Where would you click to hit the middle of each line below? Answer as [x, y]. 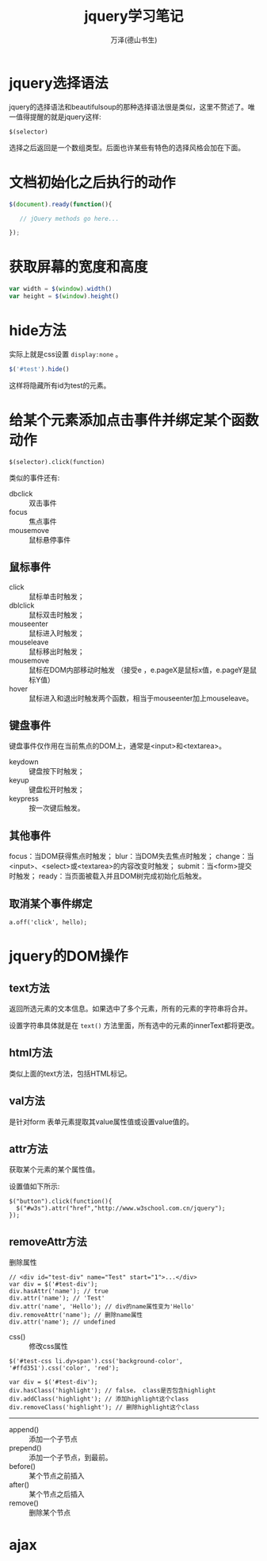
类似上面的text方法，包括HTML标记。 [70, 1073]
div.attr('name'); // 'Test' [57, 1298]
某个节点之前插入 [57, 1476]
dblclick [22, 605]
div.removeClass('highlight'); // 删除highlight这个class [105, 1408]
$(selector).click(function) [57, 462]
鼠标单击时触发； [57, 596]
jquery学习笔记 [134, 16]
